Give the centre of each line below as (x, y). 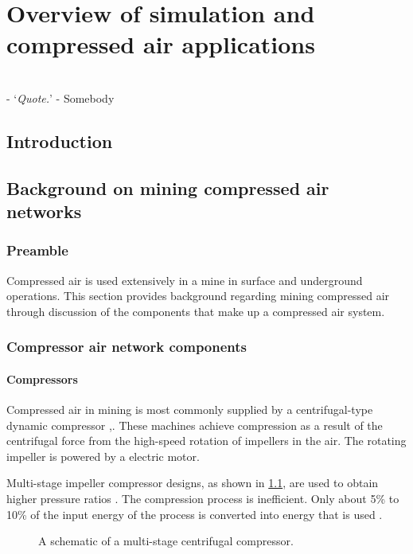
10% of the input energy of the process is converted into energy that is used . (195, 514)
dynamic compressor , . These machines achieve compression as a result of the (195, 425)
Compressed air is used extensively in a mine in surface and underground (185, 280)
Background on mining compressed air (168, 187)
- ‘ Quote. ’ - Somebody (60, 98)
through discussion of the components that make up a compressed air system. (196, 311)
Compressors (42, 378)
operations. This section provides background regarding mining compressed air (198, 296)
